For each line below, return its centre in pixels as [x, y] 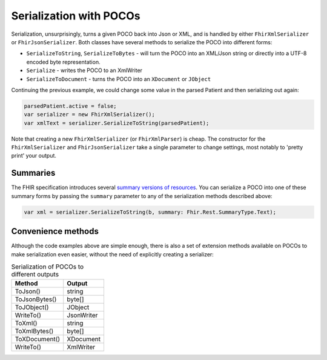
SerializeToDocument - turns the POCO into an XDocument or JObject [119, 79]
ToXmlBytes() [34, 332]
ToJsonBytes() [36, 299]
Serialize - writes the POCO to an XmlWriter [84, 70]
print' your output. [34, 156]
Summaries [33, 173]
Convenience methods [55, 231]
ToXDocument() [38, 339]
